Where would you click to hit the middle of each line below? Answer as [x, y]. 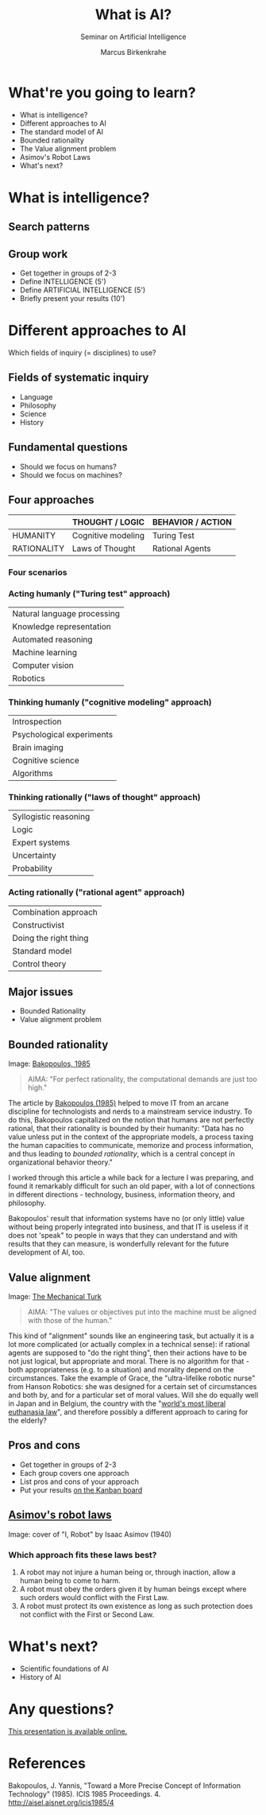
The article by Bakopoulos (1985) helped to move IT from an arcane [118, 1103]
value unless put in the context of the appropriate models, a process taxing [131, 1137]
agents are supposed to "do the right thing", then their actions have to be [128, 1352]
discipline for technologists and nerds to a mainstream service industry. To [130, 1111]
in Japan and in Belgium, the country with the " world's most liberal [117, 1403]
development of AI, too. [46, 1252]
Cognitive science [46, 760]
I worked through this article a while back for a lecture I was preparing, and [131, 1178]
